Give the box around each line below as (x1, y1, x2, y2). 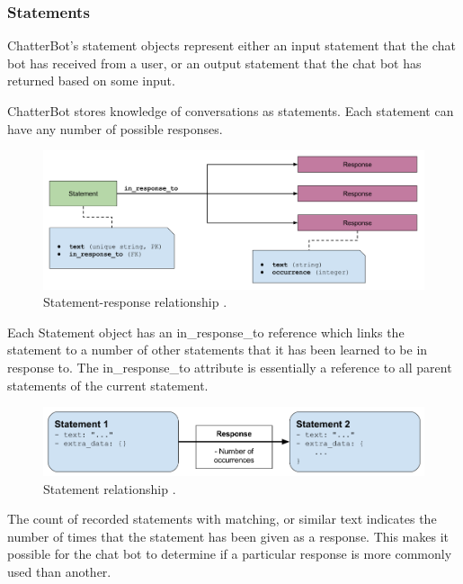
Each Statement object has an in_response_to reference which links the (7, 322, 405, 341)
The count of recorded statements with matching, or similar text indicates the (7, 509, 437, 528)
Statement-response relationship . (43, 292, 227, 311)
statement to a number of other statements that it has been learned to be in (7, 340, 428, 359)
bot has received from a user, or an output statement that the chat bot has (7, 53, 422, 72)
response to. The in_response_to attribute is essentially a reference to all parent (7, 358, 452, 376)
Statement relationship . (43, 479, 176, 498)
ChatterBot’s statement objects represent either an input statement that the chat (7, 36, 456, 55)
